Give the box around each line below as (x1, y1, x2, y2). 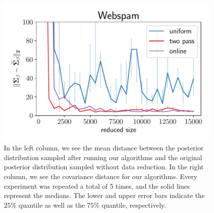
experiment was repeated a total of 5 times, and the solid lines (4, 180, 190, 191)
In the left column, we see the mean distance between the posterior (4, 143, 204, 153)
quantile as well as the (18, 199, 85, 210)
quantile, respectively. (102, 199, 166, 210)
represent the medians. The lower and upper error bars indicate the (4, 190, 205, 200)
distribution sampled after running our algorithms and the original (4, 152, 202, 162)
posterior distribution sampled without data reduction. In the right (4, 162, 204, 172)
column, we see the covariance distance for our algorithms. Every (4, 171, 197, 181)
